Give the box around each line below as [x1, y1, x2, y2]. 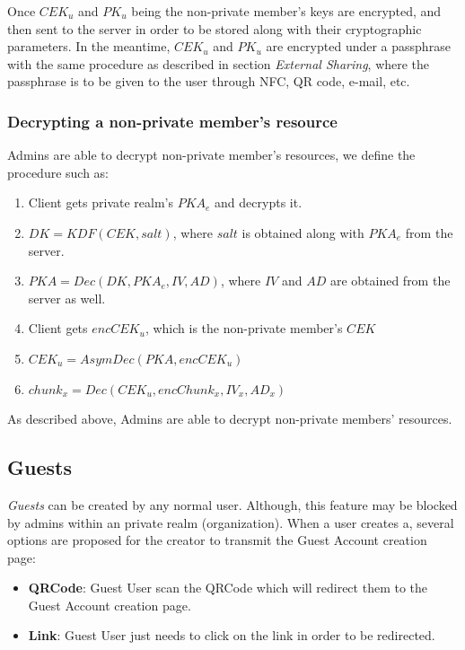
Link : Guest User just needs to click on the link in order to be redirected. [28, 626, 435, 645]
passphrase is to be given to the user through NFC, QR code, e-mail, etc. [7, 72, 410, 91]
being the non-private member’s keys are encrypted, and [131, 2, 442, 20]
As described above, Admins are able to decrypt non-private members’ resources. [7, 409, 452, 428]
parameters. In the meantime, [7, 37, 171, 56]
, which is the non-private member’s [145, 319, 343, 338]
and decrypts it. [215, 193, 303, 212]
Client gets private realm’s [28, 193, 174, 212]
